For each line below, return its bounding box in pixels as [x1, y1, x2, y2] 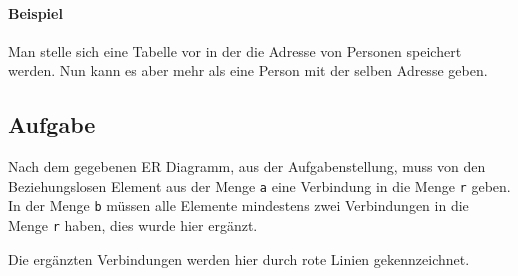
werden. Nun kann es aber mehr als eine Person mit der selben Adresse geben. [8, 60, 488, 81]
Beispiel [8, 2, 63, 23]
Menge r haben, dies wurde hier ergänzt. [8, 215, 258, 236]
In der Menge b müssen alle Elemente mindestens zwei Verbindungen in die [8, 195, 469, 216]
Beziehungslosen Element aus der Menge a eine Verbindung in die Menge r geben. [8, 175, 511, 196]
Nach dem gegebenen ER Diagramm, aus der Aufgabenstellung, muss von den [8, 156, 486, 177]
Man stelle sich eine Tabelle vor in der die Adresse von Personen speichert [8, 40, 462, 61]
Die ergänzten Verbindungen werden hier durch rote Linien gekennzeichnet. [8, 248, 470, 269]
